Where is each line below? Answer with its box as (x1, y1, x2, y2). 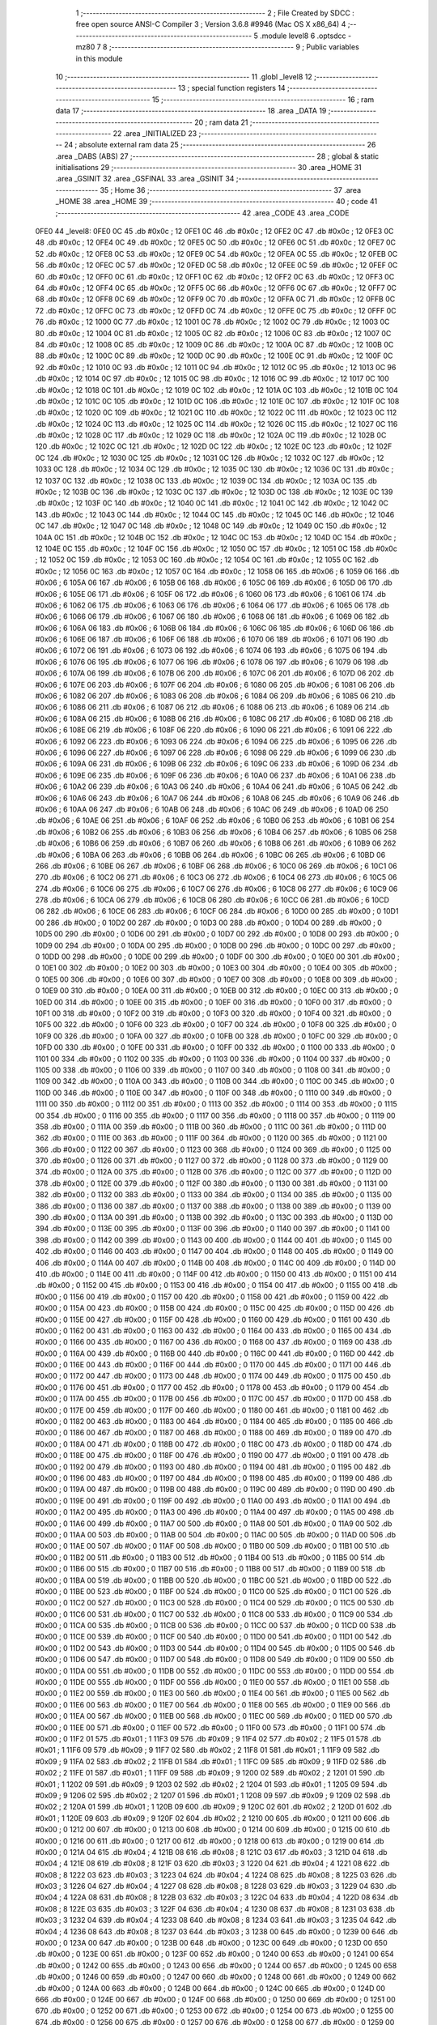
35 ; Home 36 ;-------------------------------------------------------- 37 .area (100, 185, 362, 194)
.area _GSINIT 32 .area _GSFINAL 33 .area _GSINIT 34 (55, 174, 235, 184)
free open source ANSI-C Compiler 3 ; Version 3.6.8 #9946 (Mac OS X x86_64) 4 (75, 19, 346, 29)
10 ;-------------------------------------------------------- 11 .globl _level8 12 (55, 71, 312, 81)
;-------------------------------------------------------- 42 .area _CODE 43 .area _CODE (55, 207, 350, 218)
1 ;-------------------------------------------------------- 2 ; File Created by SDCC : (75, 8, 355, 18)
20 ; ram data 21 (194, 117, 248, 127)
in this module (75, 53, 123, 63)
